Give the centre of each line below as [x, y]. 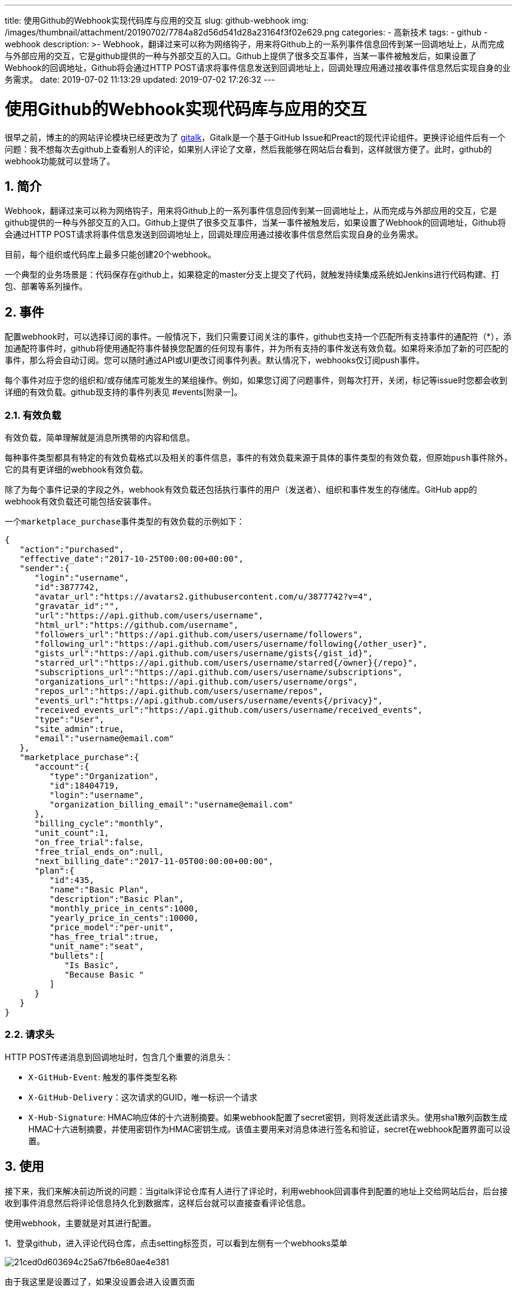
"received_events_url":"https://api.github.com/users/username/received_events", [229, 710]
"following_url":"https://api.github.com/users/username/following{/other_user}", [231, 644]
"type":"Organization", [104, 776]
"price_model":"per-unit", [112, 927]
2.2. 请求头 [30, 1035]
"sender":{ [45, 568]
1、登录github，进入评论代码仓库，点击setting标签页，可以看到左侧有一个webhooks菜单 [176, 1243]
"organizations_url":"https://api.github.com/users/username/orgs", [196, 681]
